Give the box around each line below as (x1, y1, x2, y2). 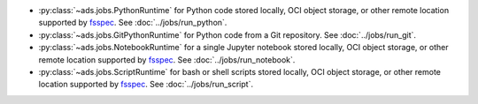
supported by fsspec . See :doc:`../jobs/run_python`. (38, 18, 227, 28)
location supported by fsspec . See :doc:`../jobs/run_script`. (38, 79, 254, 90)
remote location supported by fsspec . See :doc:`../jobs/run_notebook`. (38, 54, 296, 65)
